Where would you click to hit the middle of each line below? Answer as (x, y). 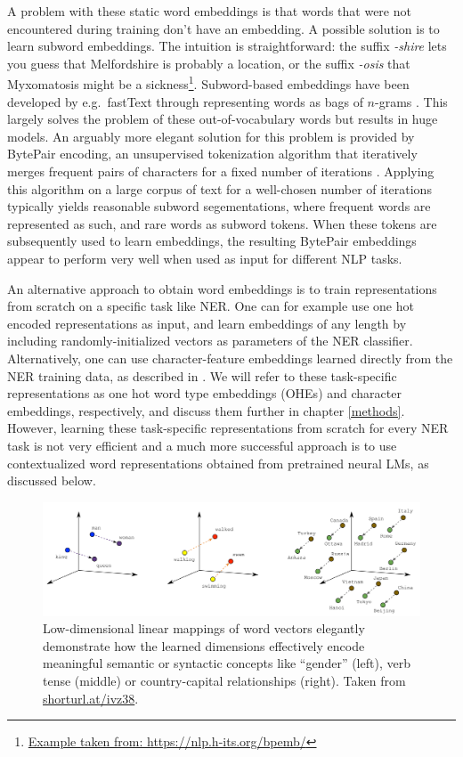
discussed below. (52, 480)
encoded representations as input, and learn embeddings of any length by (207, 323)
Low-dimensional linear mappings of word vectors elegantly (204, 628)
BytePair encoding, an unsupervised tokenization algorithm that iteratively (212, 154)
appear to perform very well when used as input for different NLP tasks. (205, 258)
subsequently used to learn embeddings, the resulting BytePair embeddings (212, 241)
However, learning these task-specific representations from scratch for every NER (228, 428)
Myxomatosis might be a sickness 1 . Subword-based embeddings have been (208, 83)
